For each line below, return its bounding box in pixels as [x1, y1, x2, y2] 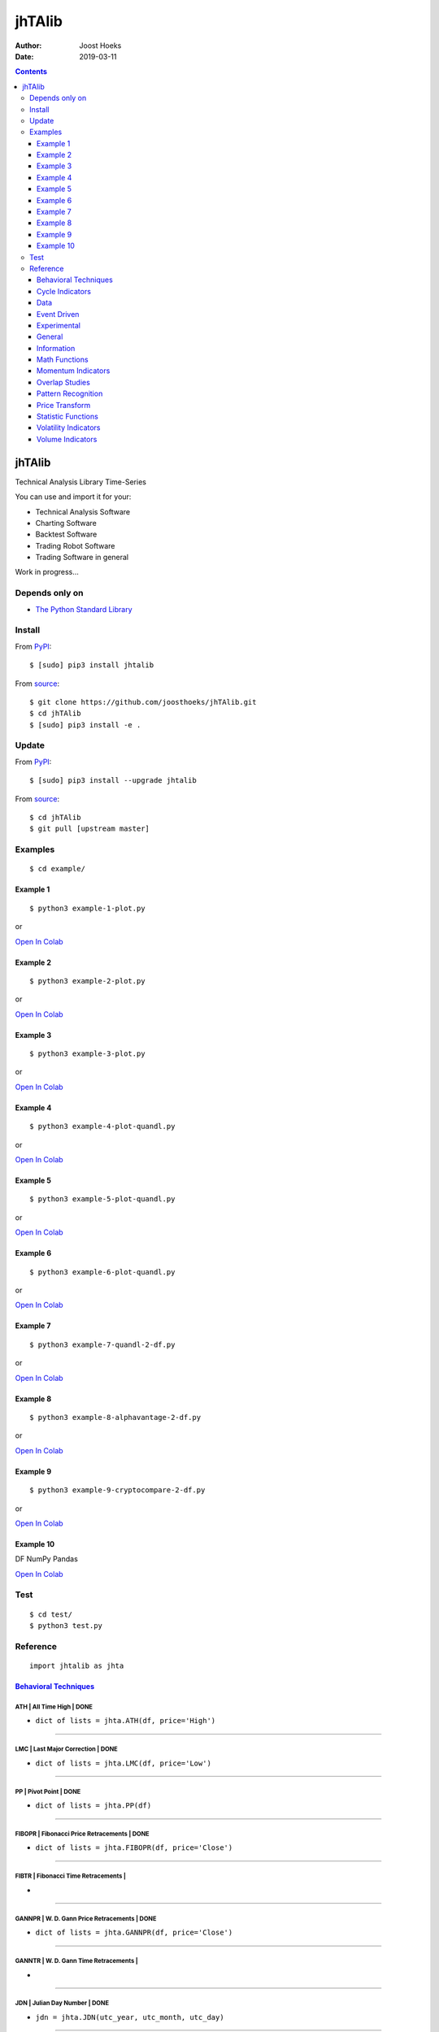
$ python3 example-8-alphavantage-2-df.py [29, 1413, 202, 1422]
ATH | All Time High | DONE [15, 1703, 93, 1711]
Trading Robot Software [35, 541, 115, 550]
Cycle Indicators [37, 286, 91, 296]
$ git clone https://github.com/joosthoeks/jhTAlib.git [29, 697, 257, 706]
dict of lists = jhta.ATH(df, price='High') [35, 1716, 216, 1726]
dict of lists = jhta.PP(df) [35, 1801, 152, 1810]
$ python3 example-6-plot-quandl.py [29, 1267, 176, 1276]
